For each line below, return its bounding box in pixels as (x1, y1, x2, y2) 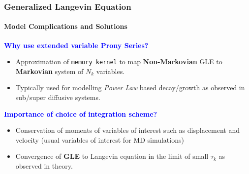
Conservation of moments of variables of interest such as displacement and (15, 125, 240, 135)
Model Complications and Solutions (4, 21, 127, 31)
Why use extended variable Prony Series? (4, 40, 149, 50)
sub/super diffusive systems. (15, 92, 100, 102)
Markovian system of (15, 66, 84, 76)
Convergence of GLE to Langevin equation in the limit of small (15, 151, 209, 161)
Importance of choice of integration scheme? (4, 108, 157, 119)
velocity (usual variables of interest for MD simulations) (15, 134, 184, 145)
